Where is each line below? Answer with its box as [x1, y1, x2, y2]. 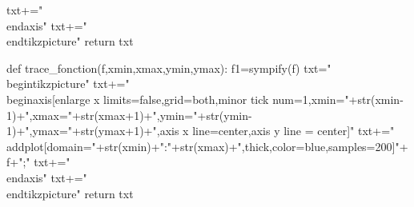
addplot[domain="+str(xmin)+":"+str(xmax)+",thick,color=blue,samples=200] [6, 137, 396, 154]
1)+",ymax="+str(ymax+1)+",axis [6, 122, 179, 139]
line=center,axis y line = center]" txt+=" [192, 122, 395, 139]
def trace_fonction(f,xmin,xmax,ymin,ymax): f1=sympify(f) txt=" [6, 59, 332, 76]
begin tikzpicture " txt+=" [6, 75, 130, 92]
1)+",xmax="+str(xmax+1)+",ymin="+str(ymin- [6, 106, 252, 123]
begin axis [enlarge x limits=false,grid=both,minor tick [6, 90, 269, 107]
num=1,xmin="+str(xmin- [272, 90, 404, 107]
